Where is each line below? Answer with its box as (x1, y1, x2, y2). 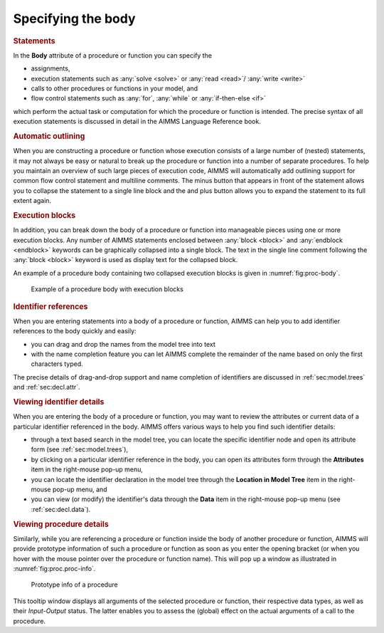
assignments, (31, 64, 70, 73)
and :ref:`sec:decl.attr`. (13, 383, 81, 392)
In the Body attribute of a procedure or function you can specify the (13, 51, 213, 60)
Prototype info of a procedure (31, 580, 118, 589)
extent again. (13, 197, 52, 205)
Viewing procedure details (13, 519, 110, 529)
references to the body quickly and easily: (13, 327, 137, 335)
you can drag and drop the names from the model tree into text (31, 340, 216, 348)
